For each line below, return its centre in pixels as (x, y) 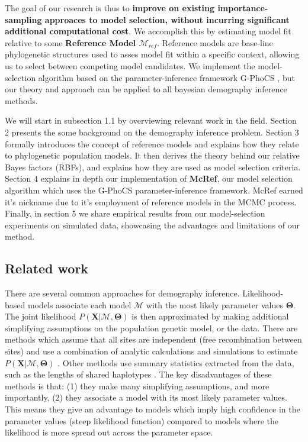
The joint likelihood (41, 316)
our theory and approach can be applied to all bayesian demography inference (146, 89)
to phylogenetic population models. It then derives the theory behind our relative (152, 155)
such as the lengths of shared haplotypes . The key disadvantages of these (138, 374)
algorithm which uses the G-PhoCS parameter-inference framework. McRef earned (154, 190)
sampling (23, 19)
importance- (243, 8)
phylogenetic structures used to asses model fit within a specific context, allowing (152, 54)
